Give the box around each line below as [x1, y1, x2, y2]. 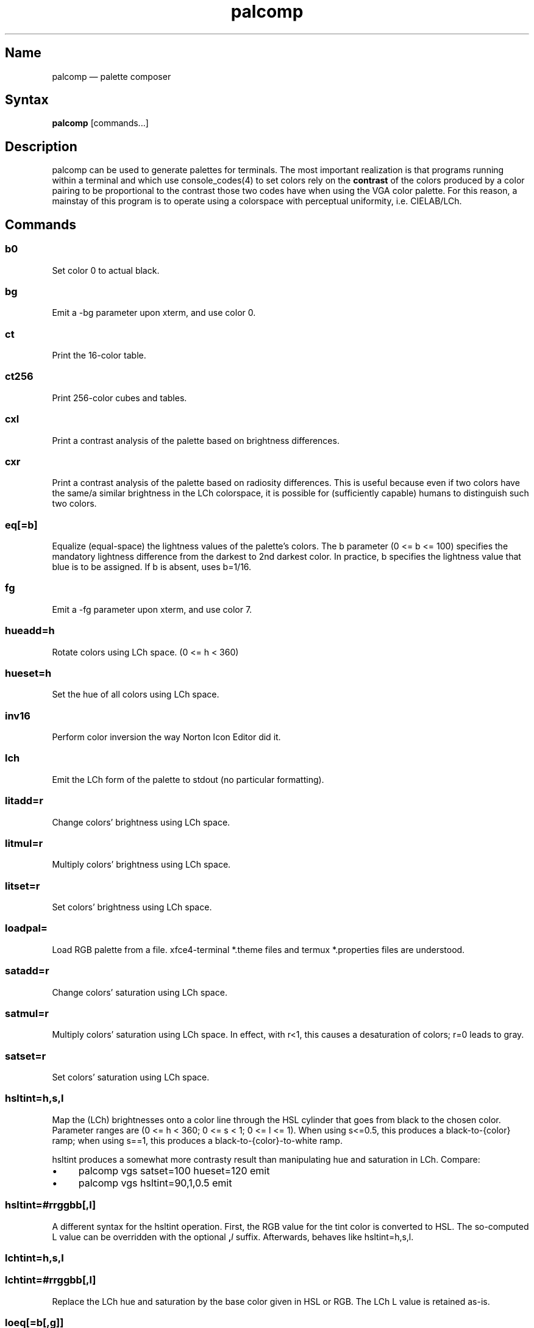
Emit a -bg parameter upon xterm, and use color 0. [52, 307, 256, 318]
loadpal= [5, 922, 48, 935]
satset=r [5, 1049, 46, 1062]
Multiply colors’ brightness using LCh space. [52, 859, 231, 870]
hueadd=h [5, 624, 55, 637]
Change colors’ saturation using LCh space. [52, 987, 227, 998]
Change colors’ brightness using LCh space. [52, 816, 230, 827]
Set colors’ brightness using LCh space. [52, 902, 212, 912]
